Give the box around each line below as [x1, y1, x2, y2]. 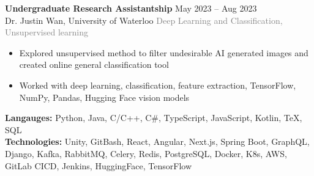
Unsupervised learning [5, 26, 88, 38]
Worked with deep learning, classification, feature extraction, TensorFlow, [19, 78, 296, 91]
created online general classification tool [19, 58, 169, 71]
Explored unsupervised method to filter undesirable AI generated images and [19, 46, 308, 59]
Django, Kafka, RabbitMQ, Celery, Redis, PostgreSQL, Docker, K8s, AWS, [5, 147, 287, 159]
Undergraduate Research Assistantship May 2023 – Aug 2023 [5, 2, 257, 14]
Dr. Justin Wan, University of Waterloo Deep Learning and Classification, [5, 13, 283, 26]
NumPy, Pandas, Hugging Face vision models [19, 90, 190, 103]
